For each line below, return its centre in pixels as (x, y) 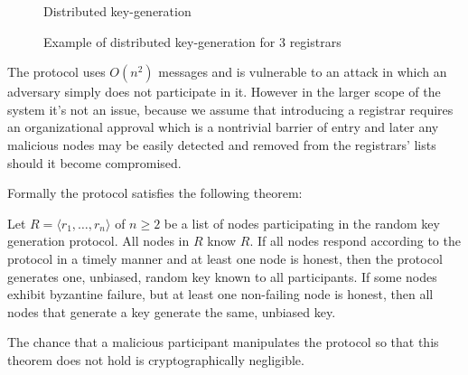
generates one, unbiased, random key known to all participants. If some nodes (222, 276)
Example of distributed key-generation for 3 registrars (192, 41)
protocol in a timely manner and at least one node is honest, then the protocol (225, 258)
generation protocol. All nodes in (98, 241)
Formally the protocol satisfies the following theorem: (155, 193)
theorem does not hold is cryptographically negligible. (156, 359)
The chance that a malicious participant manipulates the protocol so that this (223, 342)
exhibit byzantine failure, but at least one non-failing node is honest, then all (220, 294)
